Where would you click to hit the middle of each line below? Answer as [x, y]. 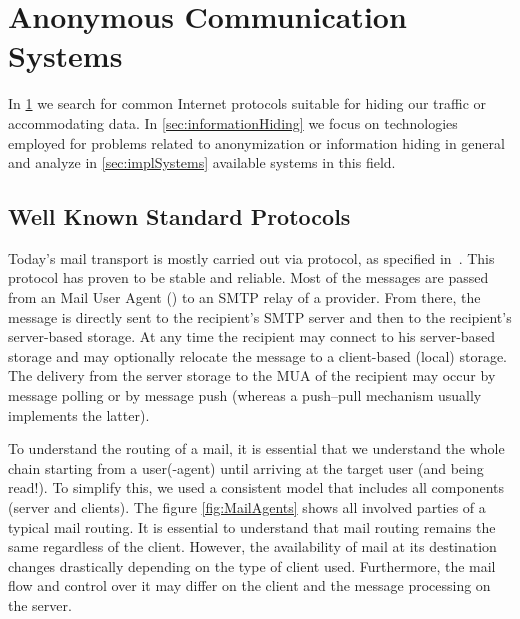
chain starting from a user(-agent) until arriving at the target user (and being [246, 467]
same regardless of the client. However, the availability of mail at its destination [252, 546]
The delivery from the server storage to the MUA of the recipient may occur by [252, 375]
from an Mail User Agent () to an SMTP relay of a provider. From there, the [244, 297]
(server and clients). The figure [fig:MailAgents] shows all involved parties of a [247, 507]
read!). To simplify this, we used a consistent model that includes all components [256, 487]
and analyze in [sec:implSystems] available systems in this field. [202, 162]
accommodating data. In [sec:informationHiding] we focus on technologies [233, 122]
